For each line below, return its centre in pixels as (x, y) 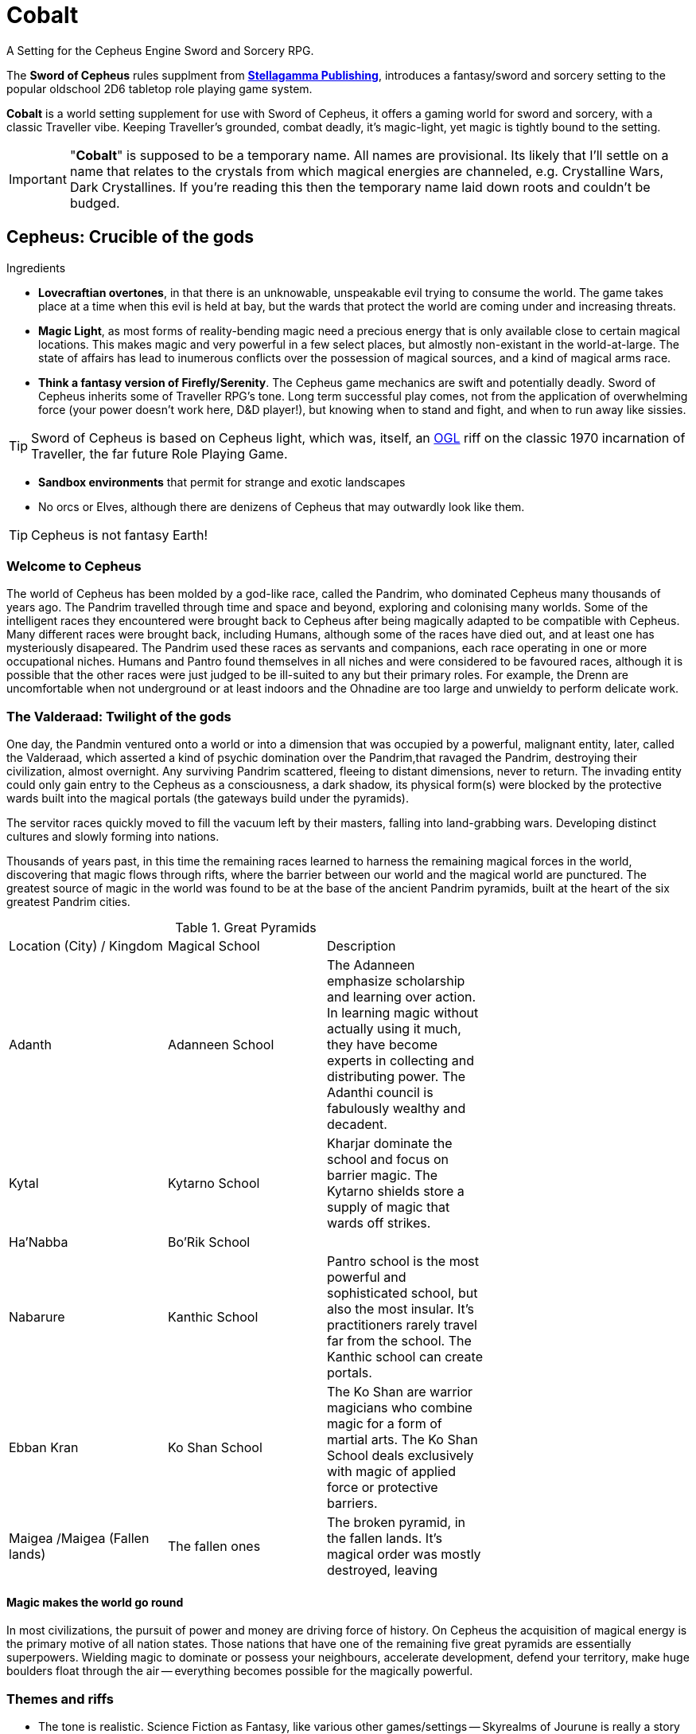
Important (38, 179)
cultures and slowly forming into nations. (113, 837)
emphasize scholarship (396, 981)
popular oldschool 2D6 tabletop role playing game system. (159, 88)
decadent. (357, 1125)
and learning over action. (401, 997)
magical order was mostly (404, 1554)
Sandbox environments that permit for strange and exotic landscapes (222, 482)
